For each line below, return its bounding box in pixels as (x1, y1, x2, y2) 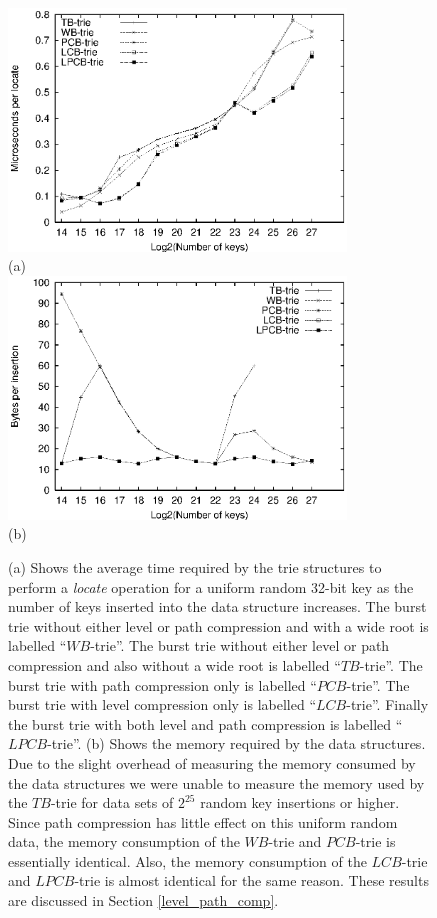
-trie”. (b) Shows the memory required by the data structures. (47, 733, 426, 754)
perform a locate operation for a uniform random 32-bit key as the (8, 576, 414, 597)
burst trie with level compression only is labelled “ (8, 694, 317, 715)
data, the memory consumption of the (8, 831, 240, 852)
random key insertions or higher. (200, 792, 400, 813)
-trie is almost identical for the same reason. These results (74, 870, 429, 891)
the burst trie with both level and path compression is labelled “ (8, 713, 403, 734)
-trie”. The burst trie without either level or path (90, 635, 390, 656)
